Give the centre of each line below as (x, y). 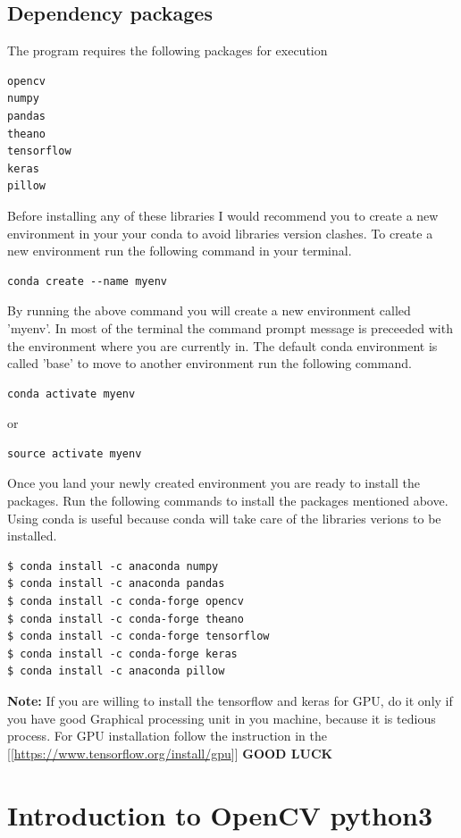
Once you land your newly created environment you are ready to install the (214, 483)
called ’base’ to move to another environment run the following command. (210, 363)
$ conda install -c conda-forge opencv (126, 602)
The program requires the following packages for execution (168, 50)
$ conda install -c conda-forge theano (126, 619)
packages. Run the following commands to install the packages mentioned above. (228, 501)
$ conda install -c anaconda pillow (116, 671)
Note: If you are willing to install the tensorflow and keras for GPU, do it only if (230, 701)
